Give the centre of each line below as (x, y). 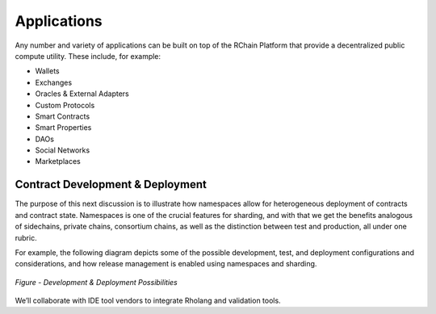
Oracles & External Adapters (82, 94)
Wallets (47, 71)
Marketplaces (58, 161)
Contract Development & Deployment (111, 184)
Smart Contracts (63, 116)
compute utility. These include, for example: (88, 56)
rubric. (26, 237)
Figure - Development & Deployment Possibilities (96, 282)
